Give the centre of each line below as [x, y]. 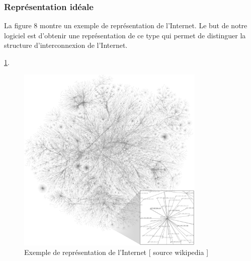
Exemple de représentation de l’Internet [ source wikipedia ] [116, 252]
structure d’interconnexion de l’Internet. [66, 45]
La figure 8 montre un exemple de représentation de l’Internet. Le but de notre [126, 25]
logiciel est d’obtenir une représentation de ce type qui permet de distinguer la [125, 35]
